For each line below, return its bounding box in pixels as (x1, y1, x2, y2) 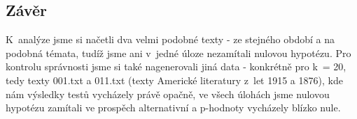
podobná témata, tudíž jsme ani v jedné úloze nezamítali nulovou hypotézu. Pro (6, 45, 351, 60)
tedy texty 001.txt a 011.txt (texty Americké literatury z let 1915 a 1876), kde (6, 72, 343, 87)
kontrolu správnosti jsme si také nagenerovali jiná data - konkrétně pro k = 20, (6, 59, 346, 74)
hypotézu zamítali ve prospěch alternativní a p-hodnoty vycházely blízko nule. (6, 100, 341, 115)
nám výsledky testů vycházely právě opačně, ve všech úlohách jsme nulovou (6, 86, 330, 101)
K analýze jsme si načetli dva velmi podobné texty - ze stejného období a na (6, 32, 335, 47)
